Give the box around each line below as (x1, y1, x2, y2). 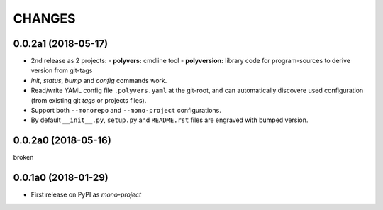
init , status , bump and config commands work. (30, 76, 167, 84)
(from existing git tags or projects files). (30, 96, 147, 104)
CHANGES (13, 11, 76, 26)
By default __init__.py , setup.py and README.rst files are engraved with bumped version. (30, 116, 309, 124)
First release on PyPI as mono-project (30, 190, 142, 199)
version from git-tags (30, 66, 93, 74)
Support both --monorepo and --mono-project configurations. (30, 106, 221, 115)
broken (13, 153, 34, 162)
